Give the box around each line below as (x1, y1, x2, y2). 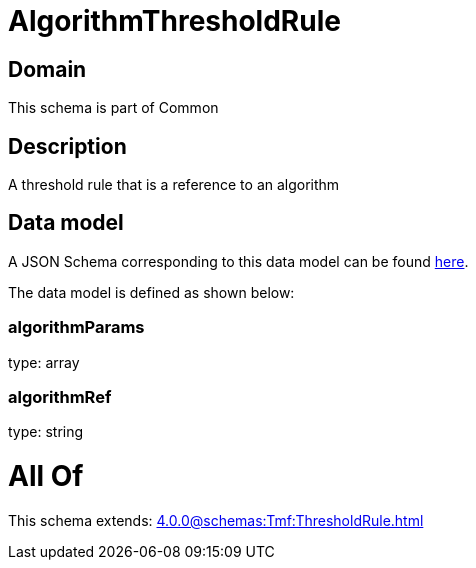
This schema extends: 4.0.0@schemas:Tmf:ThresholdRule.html (8, 511, 424, 529)
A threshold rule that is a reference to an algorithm (8, 176, 340, 194)
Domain (8, 56, 87, 82)
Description (8, 133, 127, 159)
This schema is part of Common (8, 99, 219, 117)
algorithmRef (8, 386, 112, 407)
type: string (8, 423, 84, 441)
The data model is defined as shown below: (8, 283, 295, 301)
